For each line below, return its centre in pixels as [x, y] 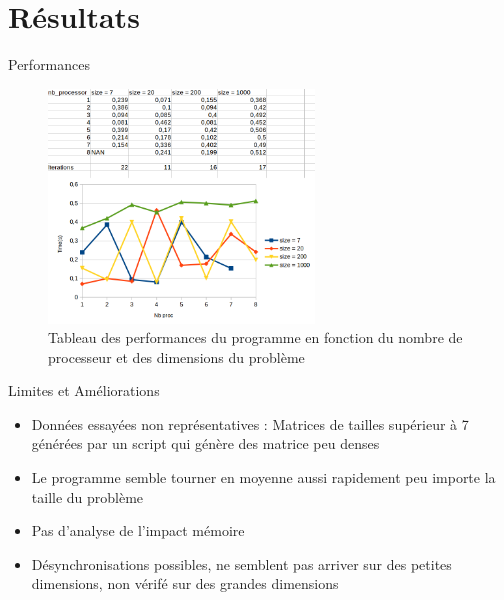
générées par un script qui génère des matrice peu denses [205, 443]
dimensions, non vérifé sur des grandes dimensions [185, 583]
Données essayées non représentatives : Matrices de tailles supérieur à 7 [250, 423]
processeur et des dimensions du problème [176, 356]
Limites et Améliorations [84, 390]
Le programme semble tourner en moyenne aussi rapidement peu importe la [263, 477]
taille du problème [87, 496]
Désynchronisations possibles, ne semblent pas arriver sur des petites [241, 563]
